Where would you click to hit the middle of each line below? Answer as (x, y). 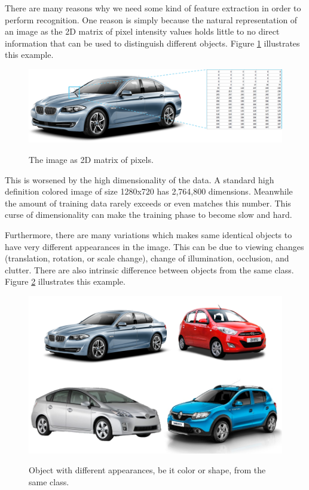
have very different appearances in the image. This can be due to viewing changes (154, 246)
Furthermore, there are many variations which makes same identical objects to (149, 234)
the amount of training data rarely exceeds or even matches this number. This (148, 203)
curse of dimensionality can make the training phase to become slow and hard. (149, 215)
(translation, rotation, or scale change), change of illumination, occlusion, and (147, 258)
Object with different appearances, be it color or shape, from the (147, 470)
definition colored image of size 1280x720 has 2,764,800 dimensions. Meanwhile (149, 191)
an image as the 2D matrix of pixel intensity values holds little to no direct (142, 31)
